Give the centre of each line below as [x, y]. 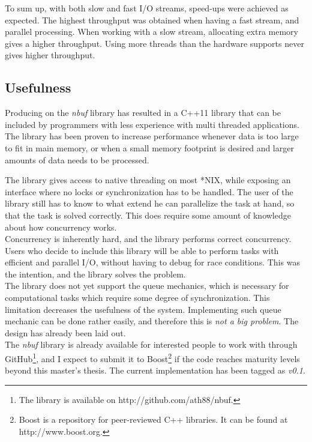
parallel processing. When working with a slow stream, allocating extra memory [151, 32]
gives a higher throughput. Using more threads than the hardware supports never [154, 43]
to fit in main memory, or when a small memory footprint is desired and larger [149, 147]
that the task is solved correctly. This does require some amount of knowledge [148, 215]
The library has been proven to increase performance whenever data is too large [152, 136]
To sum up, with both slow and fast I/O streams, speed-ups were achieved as [147, 8]
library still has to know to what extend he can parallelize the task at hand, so [150, 203]
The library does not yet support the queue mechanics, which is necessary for [147, 286]
